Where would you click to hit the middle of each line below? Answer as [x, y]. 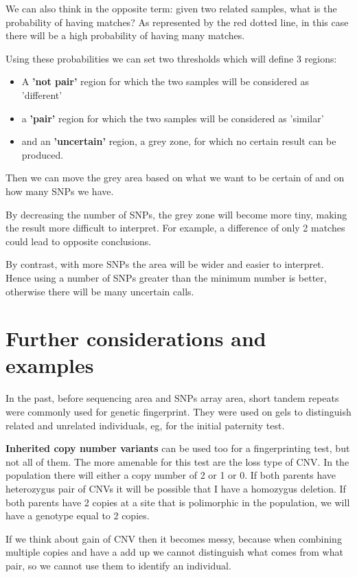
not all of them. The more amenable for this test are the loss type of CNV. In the [177, 461]
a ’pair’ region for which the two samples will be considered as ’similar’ [173, 118]
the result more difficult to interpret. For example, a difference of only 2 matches [175, 228]
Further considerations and [136, 338]
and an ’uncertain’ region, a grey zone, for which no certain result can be [179, 141]
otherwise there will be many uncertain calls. [100, 291]
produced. [43, 154]
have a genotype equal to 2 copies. [78, 516]
